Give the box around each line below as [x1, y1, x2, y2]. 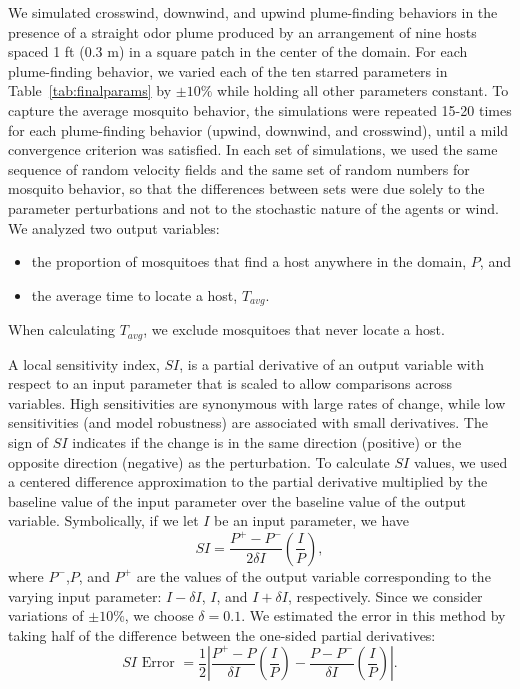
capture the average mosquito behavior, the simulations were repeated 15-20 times [8, 99, 512, 120]
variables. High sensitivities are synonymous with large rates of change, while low [8, 392, 506, 413]
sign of [8, 432, 49, 452]
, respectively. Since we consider [287, 585, 483, 606]
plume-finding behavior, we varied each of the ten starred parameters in [8, 60, 448, 81]
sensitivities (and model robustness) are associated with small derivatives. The [8, 412, 488, 433]
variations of [8, 605, 84, 626]
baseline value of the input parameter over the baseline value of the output [8, 490, 466, 511]
